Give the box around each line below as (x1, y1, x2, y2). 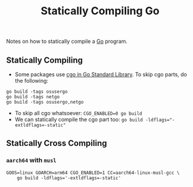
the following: (14, 77, 49, 84)
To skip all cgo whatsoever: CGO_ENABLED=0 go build (14, 110, 142, 117)
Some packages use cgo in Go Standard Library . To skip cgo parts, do (14, 71, 188, 78)
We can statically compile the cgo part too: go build (14, 116, 143, 123)
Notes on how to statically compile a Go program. (6, 38, 128, 45)
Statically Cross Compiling (6, 138, 107, 148)
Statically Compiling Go (41, 4, 160, 18)
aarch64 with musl (6, 156, 57, 164)
